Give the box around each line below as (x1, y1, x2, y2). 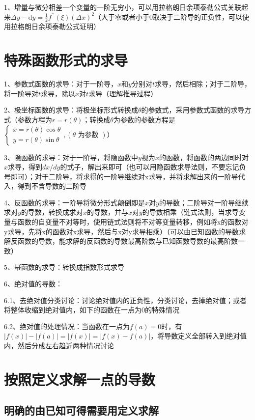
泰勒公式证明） (52, 21, 100, 31)
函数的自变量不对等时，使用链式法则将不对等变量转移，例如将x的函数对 (17, 217, 249, 227)
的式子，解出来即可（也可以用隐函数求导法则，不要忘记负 (60, 162, 246, 172)
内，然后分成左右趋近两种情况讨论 (4, 340, 114, 351)
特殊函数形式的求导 (4, 50, 128, 70)
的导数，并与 (86, 207, 128, 217)
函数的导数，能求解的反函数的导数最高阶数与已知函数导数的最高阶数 (17, 236, 238, 246)
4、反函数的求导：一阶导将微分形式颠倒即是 (4, 197, 145, 207)
